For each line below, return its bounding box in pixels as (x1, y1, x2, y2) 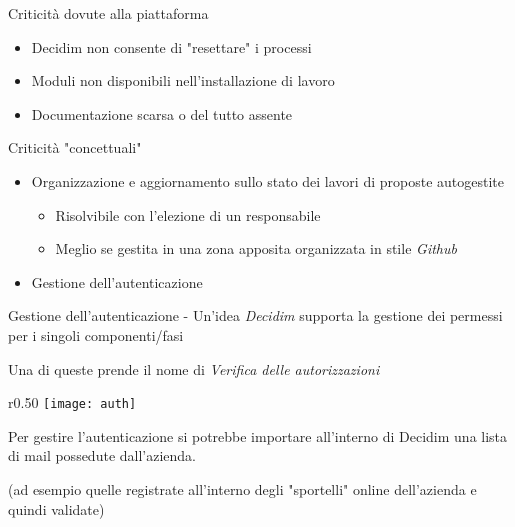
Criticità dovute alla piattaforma (8, 3, 209, 23)
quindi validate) (8, 498, 105, 519)
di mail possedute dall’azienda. (8, 445, 197, 466)
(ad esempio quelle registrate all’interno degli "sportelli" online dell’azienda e (8, 478, 477, 499)
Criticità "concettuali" (8, 137, 142, 158)
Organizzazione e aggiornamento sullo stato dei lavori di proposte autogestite (31, 170, 504, 191)
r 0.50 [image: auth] (8, 392, 137, 413)
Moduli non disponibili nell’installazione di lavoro (31, 70, 335, 91)
